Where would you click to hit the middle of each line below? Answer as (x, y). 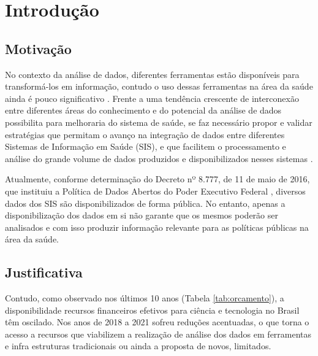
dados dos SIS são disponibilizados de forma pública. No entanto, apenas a (145, 203)
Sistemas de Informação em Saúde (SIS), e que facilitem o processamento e (146, 146)
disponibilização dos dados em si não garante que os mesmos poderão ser (142, 215)
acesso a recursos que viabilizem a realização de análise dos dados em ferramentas (158, 334)
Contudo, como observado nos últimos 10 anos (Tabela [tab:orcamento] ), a (145, 298)
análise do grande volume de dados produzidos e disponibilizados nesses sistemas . (159, 158)
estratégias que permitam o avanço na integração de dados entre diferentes (145, 134)
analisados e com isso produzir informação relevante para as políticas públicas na (157, 227)
